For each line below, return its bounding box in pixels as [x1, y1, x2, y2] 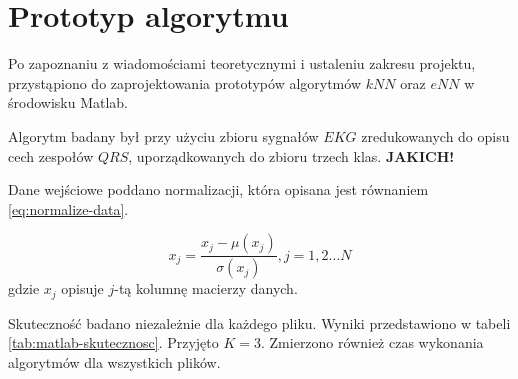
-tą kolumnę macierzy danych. [114, 278, 298, 299]
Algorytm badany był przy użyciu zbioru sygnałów [8, 125, 319, 146]
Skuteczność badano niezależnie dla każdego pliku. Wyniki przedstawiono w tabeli [8, 312, 511, 333]
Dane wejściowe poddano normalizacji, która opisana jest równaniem [8, 179, 429, 200]
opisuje [61, 278, 104, 299]
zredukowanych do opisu [361, 125, 510, 146]
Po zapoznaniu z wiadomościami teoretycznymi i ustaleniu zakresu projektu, [8, 53, 476, 74]
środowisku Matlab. [8, 92, 128, 113]
